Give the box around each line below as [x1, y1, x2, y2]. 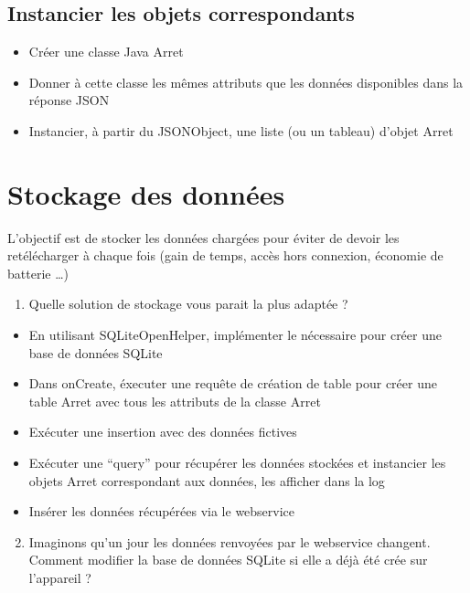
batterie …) [7, 263, 69, 282]
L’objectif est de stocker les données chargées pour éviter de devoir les [7, 228, 400, 247]
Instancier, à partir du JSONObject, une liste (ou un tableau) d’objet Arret [28, 121, 454, 140]
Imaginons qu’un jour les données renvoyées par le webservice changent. [28, 532, 431, 551]
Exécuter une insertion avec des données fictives [28, 422, 297, 441]
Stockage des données [7, 175, 285, 212]
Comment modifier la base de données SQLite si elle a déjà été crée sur [28, 550, 428, 569]
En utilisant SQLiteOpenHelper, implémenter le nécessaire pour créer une [28, 325, 442, 344]
